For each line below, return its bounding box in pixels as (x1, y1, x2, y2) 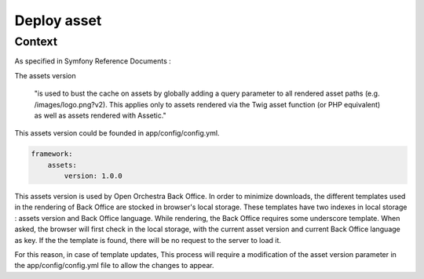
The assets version (14, 71, 76, 80)
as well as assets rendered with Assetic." (34, 111, 166, 120)
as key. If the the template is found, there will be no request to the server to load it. (14, 235, 282, 245)
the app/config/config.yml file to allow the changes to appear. (14, 261, 215, 270)
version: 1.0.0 (64, 172, 123, 180)
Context (14, 34, 58, 49)
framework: (31, 150, 73, 158)
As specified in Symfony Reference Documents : (14, 56, 172, 66)
